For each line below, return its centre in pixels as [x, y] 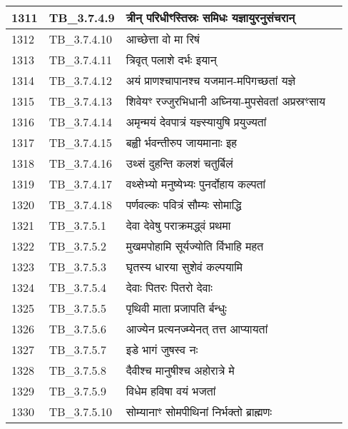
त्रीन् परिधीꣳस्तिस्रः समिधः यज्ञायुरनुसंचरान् [210, 17]
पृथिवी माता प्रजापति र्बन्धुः [176, 308]
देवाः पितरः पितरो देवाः [169, 287]
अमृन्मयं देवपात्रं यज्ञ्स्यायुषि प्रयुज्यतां [196, 122]
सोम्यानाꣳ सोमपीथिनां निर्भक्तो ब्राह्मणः [199, 412]
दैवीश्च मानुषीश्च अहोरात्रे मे [180, 370]
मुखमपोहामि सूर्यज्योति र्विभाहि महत [195, 246]
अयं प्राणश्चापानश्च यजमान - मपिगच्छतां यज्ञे [211, 80]
